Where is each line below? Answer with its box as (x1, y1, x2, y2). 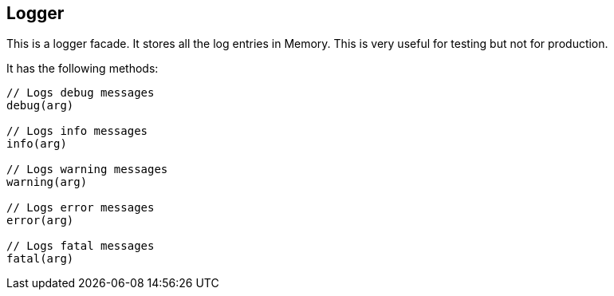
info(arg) (6, 137, 67, 151)
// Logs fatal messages (6, 239, 155, 253)
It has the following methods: (6, 61, 159, 76)
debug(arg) (6, 99, 74, 112)
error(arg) (6, 214, 74, 227)
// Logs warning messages (6, 163, 168, 176)
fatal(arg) (6, 252, 74, 266)
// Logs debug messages (6, 86, 155, 100)
